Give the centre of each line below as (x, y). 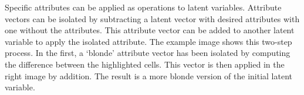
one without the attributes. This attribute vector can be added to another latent (150, 30)
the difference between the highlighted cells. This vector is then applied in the (145, 64)
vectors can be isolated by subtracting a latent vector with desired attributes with (152, 18)
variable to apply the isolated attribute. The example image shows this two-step (148, 41)
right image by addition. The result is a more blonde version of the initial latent (149, 75)
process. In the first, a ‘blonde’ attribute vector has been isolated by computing (148, 53)
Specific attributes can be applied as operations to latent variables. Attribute (143, 7)
